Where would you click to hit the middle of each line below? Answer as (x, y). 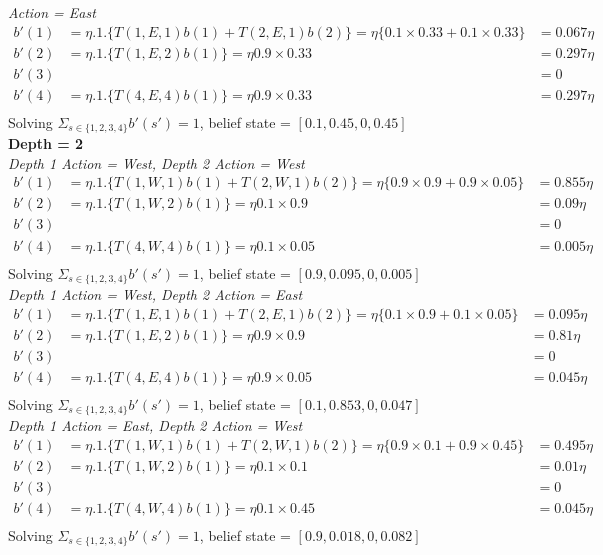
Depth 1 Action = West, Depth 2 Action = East (155, 294)
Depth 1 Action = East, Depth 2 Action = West (155, 425)
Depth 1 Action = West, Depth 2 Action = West (156, 162)
